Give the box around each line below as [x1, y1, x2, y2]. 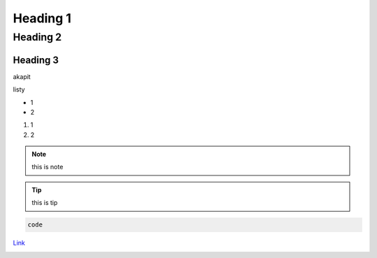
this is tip [31, 199, 58, 207]
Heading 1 [13, 10, 72, 26]
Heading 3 [13, 54, 59, 66]
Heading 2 [13, 31, 62, 43]
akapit [13, 72, 31, 80]
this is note [31, 163, 64, 171]
